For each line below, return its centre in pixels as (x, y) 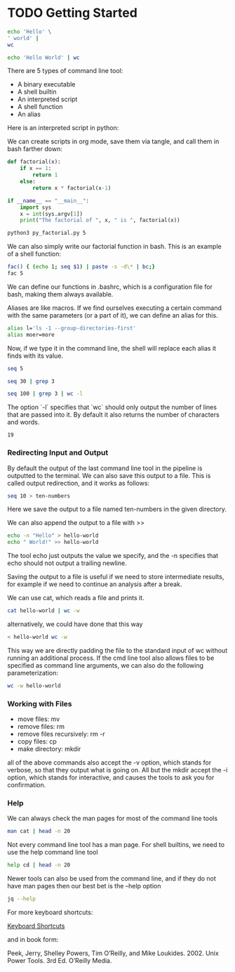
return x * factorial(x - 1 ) (72, 188)
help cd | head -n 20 (39, 865)
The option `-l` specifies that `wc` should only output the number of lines (112, 407)
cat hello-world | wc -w (43, 611)
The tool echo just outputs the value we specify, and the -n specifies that (113, 556)
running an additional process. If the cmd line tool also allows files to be (111, 658)
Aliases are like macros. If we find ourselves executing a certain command (115, 308)
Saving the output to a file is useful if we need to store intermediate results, (116, 577)
